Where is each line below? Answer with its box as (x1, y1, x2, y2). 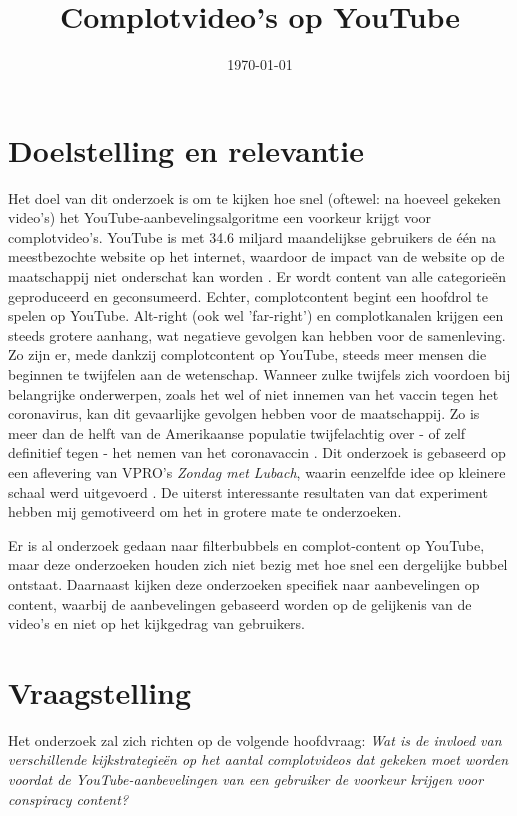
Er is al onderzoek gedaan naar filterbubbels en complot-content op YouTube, (8, 534, 485, 555)
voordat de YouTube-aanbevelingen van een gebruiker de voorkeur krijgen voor (8, 769, 484, 790)
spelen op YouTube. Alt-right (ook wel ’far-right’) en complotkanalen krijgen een (8, 305, 504, 326)
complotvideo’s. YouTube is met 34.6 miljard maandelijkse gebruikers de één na (8, 226, 497, 247)
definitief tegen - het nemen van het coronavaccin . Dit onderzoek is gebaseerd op (8, 442, 506, 463)
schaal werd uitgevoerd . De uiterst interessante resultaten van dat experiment (8, 481, 488, 502)
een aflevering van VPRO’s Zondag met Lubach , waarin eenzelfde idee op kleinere (8, 461, 506, 482)
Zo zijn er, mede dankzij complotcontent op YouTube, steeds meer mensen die (8, 344, 487, 365)
